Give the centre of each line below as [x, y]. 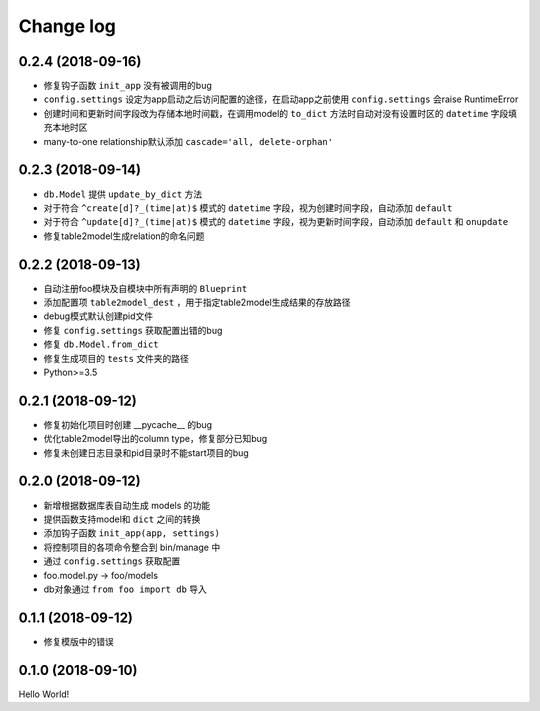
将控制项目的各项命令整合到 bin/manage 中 [132, 547]
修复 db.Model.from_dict [101, 344]
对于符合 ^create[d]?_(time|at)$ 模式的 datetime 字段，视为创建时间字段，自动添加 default [248, 207]
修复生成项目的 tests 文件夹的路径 [116, 358]
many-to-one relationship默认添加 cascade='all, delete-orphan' [188, 141]
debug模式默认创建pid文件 [98, 316]
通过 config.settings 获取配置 [112, 561]
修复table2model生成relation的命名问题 [124, 236]
